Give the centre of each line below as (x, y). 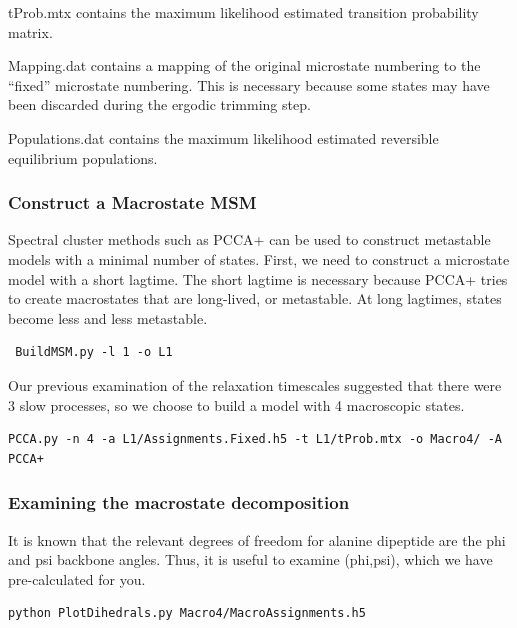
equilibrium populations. (83, 157)
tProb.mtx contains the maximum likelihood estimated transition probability (243, 12)
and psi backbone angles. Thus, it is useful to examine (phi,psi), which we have (250, 559)
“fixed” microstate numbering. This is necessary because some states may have (249, 84)
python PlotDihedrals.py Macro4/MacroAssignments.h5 (187, 613)
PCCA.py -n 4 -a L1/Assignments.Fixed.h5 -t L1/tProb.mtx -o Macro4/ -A (255, 439)
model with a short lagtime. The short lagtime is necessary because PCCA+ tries (258, 278)
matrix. (30, 31)
